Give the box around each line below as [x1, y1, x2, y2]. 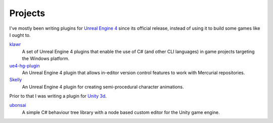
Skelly [9, 77, 22, 83]
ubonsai [9, 102, 26, 108]
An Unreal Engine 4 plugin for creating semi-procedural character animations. [22, 84, 184, 90]
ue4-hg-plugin [9, 63, 40, 69]
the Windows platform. [22, 55, 69, 61]
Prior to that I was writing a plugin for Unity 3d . [9, 93, 107, 99]
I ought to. [9, 32, 31, 38]
